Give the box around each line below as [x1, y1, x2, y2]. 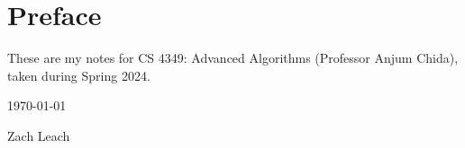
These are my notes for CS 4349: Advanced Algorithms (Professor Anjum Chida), [7, 48, 459, 67]
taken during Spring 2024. [7, 65, 150, 84]
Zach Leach [7, 126, 70, 144]
